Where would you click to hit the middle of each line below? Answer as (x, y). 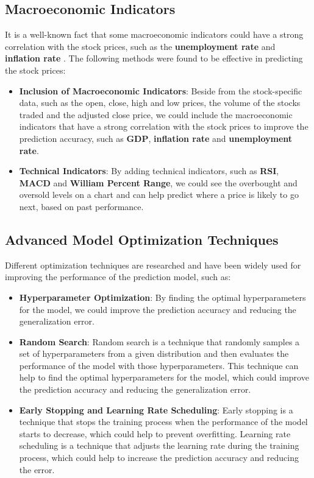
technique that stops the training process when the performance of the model (163, 422)
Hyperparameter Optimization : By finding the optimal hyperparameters (162, 297)
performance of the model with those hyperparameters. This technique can (159, 365)
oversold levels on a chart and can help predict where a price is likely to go (159, 195)
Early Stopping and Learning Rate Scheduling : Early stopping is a (156, 409)
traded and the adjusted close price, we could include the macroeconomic (156, 114)
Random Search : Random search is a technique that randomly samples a (159, 341)
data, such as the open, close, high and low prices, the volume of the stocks (160, 103)
